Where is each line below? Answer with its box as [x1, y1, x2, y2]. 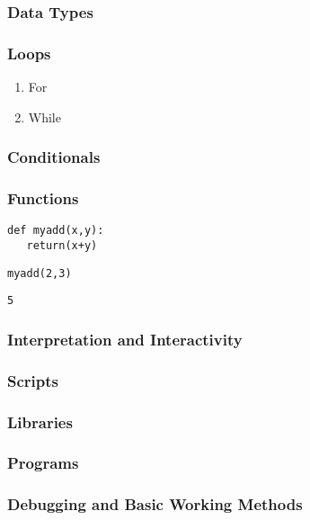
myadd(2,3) [7, 266, 72, 280]
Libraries [7, 410, 73, 433]
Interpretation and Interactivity [7, 327, 243, 350]
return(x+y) [26, 238, 98, 252]
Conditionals [7, 146, 101, 168]
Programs [7, 452, 79, 474]
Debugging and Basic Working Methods [7, 493, 303, 516]
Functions [7, 187, 79, 210]
